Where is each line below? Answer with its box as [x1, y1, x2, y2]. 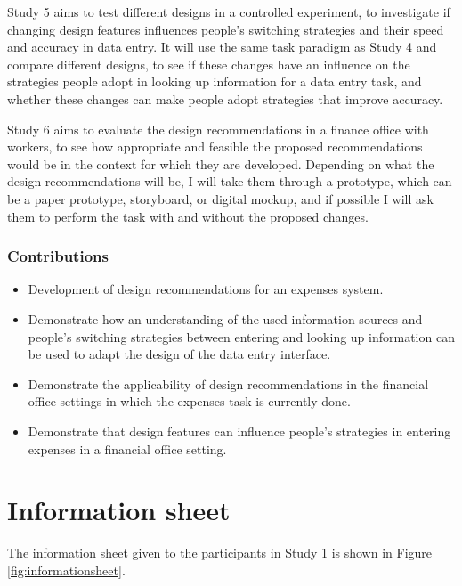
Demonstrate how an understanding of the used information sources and [28, 309, 423, 328]
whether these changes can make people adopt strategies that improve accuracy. [7, 89, 443, 108]
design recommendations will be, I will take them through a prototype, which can [7, 172, 452, 191]
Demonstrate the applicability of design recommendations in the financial [28, 374, 429, 393]
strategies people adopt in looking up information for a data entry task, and [7, 72, 422, 91]
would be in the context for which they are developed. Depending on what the [7, 154, 434, 173]
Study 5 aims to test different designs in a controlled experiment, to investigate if [7, 3, 450, 20]
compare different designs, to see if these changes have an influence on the [7, 54, 410, 73]
